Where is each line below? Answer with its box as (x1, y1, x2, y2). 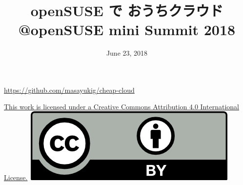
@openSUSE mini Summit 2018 (18, 20, 236, 40)
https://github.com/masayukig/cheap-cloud (4, 84, 135, 95)
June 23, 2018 (106, 48, 148, 58)
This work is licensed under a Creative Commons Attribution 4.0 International (4, 101, 239, 111)
